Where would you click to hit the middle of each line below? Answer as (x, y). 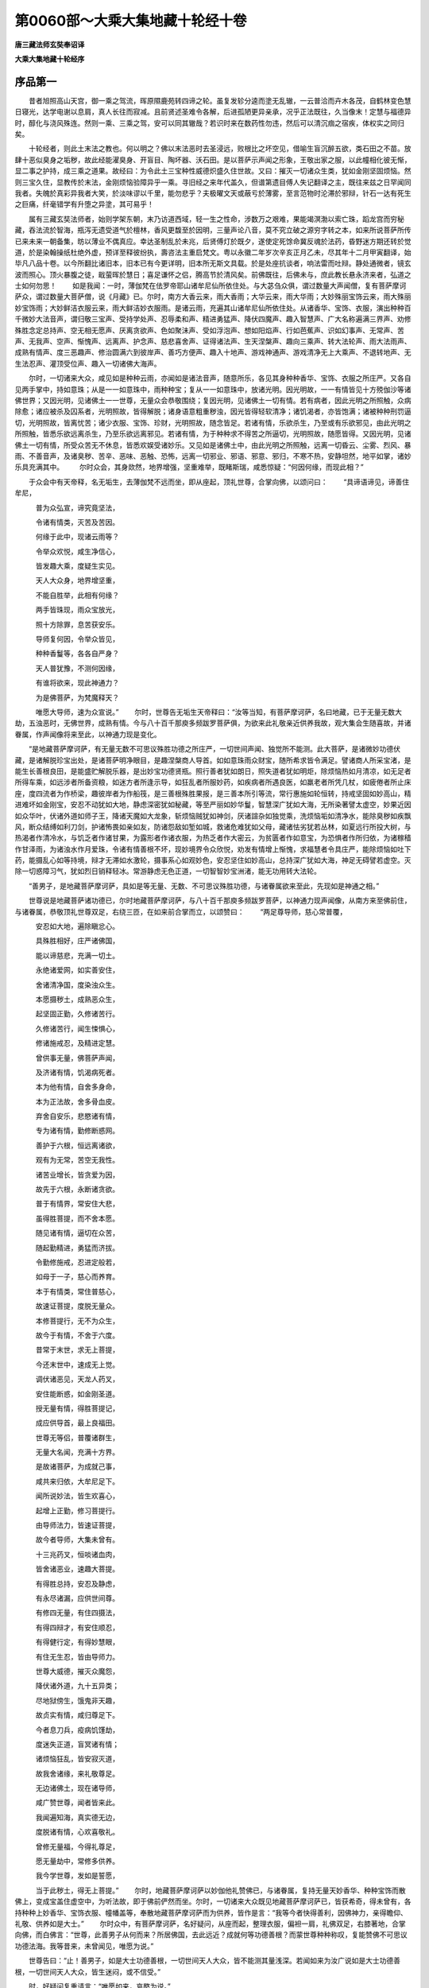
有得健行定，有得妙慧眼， (77, 1642)
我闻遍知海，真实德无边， (77, 1817)
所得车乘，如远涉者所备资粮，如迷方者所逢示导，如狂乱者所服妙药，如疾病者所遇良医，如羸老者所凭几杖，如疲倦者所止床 (213, 782)
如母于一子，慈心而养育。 (77, 1277)
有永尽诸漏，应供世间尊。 (77, 1598)
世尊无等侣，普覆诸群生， (77, 1437)
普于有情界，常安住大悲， (77, 1204)
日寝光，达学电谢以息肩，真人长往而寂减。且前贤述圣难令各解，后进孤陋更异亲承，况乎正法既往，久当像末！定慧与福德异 (213, 112)
